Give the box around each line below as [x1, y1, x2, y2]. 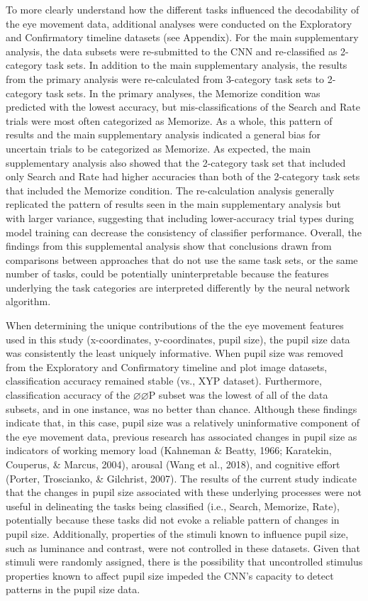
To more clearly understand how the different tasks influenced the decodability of [6, 2, 359, 16]
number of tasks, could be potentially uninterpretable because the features [6, 266, 329, 281]
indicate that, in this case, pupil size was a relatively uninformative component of [6, 415, 359, 430]
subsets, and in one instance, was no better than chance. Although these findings [6, 401, 357, 416]
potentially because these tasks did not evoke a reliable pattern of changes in [6, 512, 340, 527]
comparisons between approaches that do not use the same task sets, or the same [6, 252, 358, 267]
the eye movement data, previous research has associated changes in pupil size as [6, 429, 357, 443]
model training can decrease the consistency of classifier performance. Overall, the [6, 224, 362, 239]
